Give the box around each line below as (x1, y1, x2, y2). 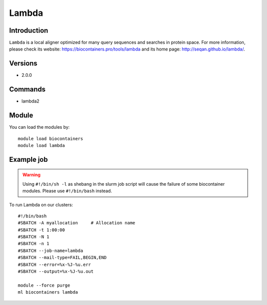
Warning (22, 172, 41, 178)
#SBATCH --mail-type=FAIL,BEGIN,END (18, 255, 107, 260)
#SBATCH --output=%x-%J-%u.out (18, 269, 94, 274)
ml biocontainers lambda (18, 290, 78, 295)
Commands (9, 85, 46, 94)
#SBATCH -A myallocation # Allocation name (18, 220, 135, 226)
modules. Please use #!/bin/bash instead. (22, 188, 112, 194)
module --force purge (18, 282, 70, 288)
